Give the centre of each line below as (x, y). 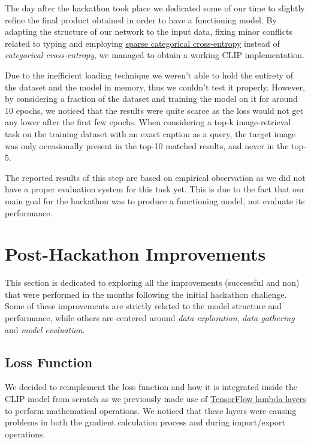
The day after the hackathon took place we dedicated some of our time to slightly (155, 8)
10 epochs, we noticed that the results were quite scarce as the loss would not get (154, 110)
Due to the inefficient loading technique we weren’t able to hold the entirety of (149, 75)
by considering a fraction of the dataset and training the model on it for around (151, 99)
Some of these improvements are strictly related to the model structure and (144, 306)
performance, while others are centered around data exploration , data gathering (150, 318)
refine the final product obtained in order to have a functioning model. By (141, 19)
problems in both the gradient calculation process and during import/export (145, 422)
